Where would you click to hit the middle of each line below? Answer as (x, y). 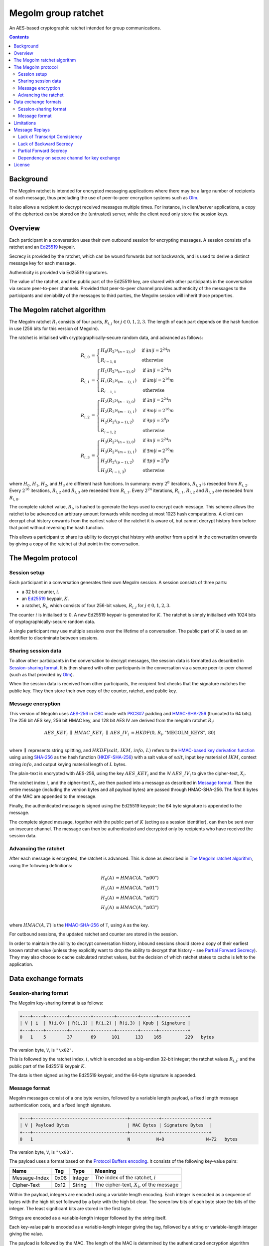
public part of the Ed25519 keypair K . (48, 1066)
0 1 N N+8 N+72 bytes (129, 1139)
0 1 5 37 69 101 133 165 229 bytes (117, 1037)
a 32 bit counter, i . (41, 592)
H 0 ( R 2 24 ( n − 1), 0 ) (118, 351)
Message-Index (31, 1178)
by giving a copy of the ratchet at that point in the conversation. (74, 544)
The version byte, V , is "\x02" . (41, 1050)
